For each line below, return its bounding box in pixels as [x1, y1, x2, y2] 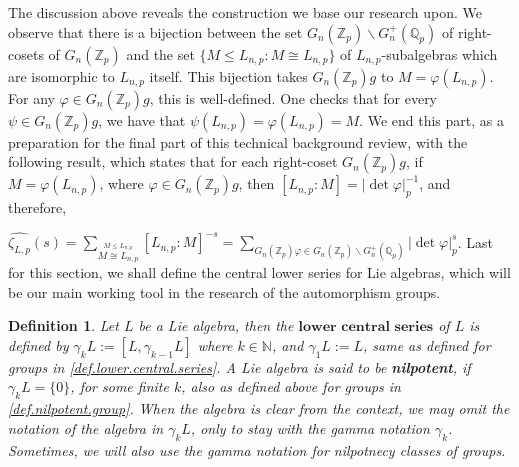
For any [8, 87, 55, 108]
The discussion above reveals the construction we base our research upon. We [8, 2, 482, 22]
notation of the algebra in [8, 417, 164, 438]
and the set [126, 43, 195, 64]
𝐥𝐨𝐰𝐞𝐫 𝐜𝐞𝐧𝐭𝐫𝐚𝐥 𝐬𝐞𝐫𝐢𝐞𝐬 [298, 320, 434, 335]
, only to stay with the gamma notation [190, 417, 430, 438]
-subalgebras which [381, 43, 498, 64]
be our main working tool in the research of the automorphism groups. [8, 281, 441, 302]
